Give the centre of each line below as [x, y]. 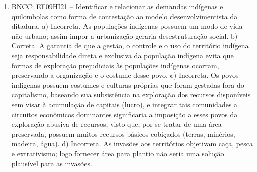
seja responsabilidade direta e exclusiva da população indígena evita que [122, 55]
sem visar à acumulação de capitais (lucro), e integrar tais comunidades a [124, 104]
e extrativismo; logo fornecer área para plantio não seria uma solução [118, 153]
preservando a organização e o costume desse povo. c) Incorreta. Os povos [125, 75]
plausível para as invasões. [52, 163]
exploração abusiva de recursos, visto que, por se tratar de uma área [116, 124]
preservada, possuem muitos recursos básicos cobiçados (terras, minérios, [123, 134]
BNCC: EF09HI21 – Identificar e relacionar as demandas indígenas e [117, 6]
